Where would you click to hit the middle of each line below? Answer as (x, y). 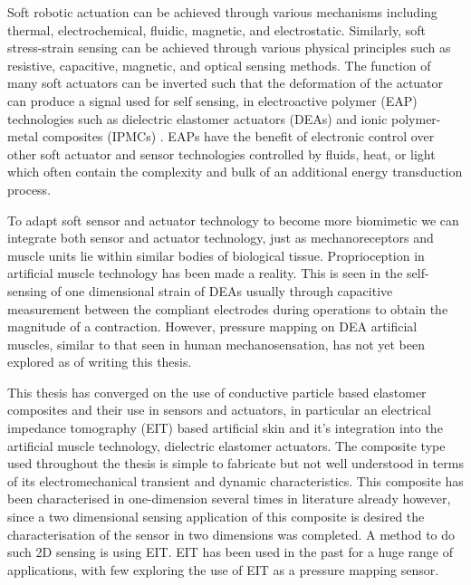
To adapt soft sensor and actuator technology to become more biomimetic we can (233, 220)
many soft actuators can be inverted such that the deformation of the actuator (226, 83)
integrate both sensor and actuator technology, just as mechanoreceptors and (221, 238)
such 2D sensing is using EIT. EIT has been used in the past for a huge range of (231, 552)
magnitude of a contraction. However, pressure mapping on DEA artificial (212, 326)
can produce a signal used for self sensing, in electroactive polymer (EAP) (212, 100)
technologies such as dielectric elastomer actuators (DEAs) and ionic (197, 118)
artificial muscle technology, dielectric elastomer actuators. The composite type (226, 445)
